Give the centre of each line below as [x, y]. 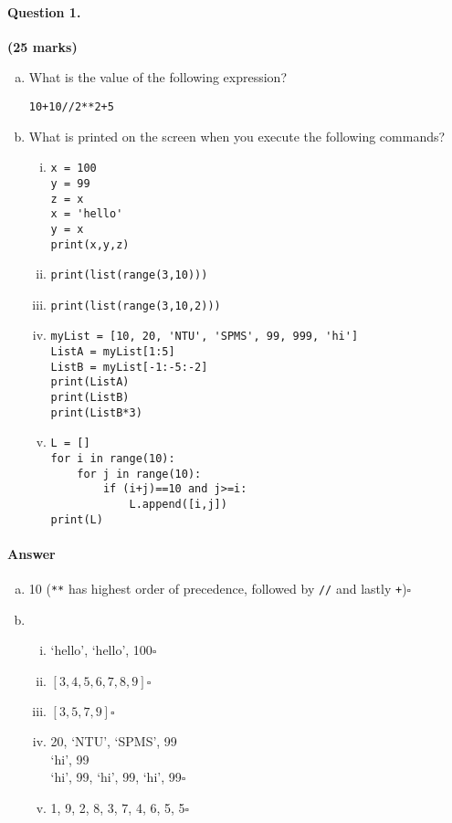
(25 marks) [42, 46]
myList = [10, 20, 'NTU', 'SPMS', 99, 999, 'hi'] [205, 337]
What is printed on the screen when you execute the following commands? [237, 136]
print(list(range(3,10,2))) [136, 306]
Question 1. [44, 11]
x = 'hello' [87, 214]
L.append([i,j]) [178, 505]
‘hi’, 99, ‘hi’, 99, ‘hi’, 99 [116, 777]
